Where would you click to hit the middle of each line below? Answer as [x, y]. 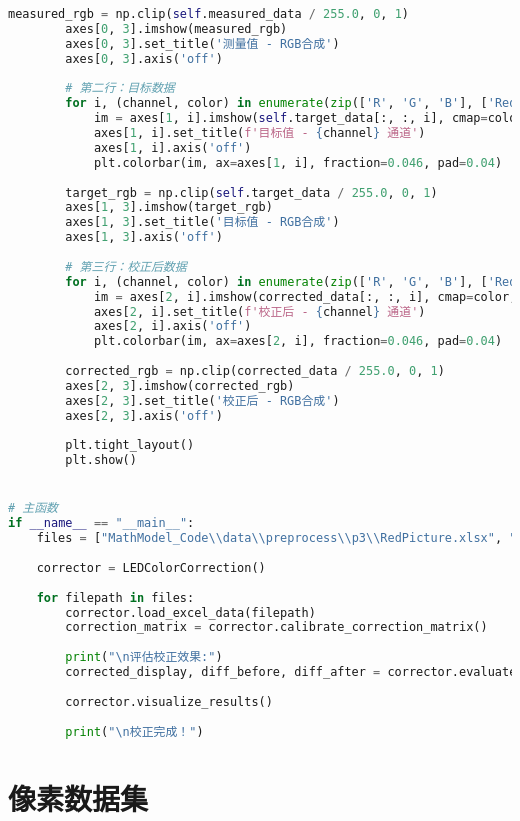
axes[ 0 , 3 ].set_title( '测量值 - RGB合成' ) [202, 43]
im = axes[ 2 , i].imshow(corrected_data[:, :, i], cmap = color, [305, 296]
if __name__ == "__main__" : [101, 523]
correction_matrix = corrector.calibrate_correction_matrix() [276, 627]
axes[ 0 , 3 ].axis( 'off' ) [144, 58]
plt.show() [101, 460]
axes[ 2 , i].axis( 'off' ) [172, 326]
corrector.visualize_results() [169, 701]
